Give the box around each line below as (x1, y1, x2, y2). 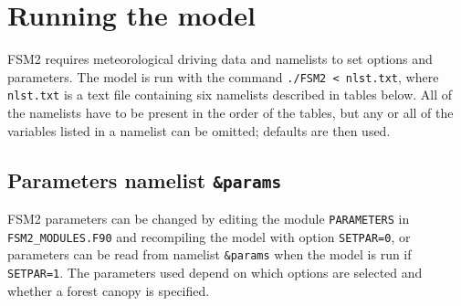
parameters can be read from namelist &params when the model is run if (7, 245, 412, 264)
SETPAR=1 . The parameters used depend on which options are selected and (7, 262, 423, 281)
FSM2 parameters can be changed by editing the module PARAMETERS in (7, 209, 410, 227)
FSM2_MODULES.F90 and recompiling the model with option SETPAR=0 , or (7, 227, 411, 246)
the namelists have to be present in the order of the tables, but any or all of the (7, 103, 454, 122)
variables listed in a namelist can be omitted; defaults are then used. (7, 121, 391, 140)
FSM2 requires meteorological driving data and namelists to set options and (7, 49, 433, 69)
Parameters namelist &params (7, 165, 282, 194)
